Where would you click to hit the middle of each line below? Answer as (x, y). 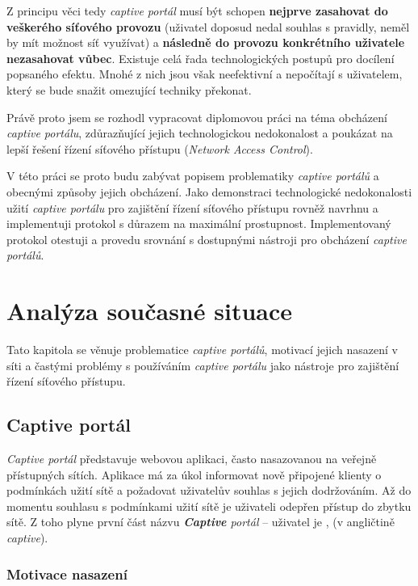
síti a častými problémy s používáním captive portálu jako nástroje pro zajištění (203, 365)
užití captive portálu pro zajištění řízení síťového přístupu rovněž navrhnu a (192, 207)
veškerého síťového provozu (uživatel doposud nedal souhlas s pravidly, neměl (208, 26)
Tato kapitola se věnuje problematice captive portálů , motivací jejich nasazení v (202, 350)
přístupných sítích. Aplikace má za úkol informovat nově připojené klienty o (194, 474)
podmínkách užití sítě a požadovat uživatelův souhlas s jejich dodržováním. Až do (209, 490)
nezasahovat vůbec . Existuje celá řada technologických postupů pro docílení (201, 58)
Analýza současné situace (150, 311)
